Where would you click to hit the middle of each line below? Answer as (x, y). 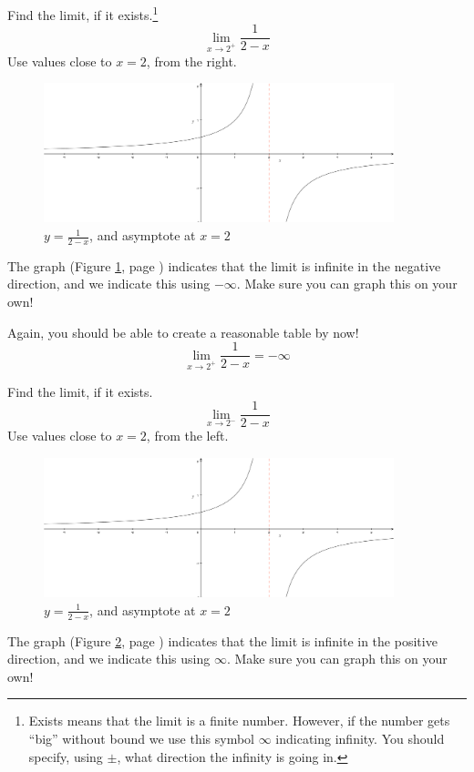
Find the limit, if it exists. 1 (83, 13)
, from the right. (191, 61)
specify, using (66, 756)
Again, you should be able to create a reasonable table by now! (183, 332)
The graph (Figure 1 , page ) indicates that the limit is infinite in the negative (224, 265)
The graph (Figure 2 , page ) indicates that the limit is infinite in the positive (222, 640)
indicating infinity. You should (360, 738)
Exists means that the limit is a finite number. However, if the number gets (239, 721)
